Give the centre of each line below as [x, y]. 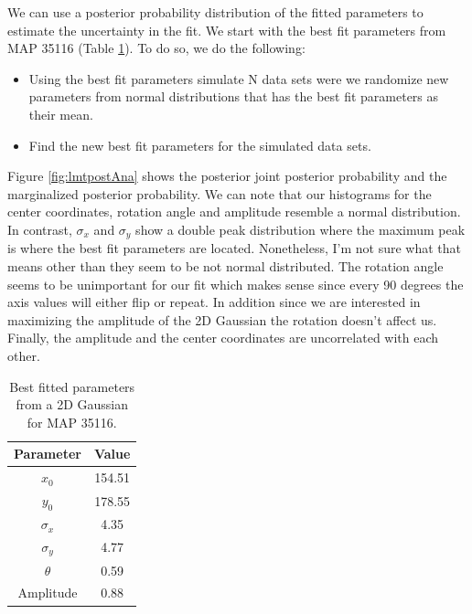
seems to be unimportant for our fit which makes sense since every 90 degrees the [236, 284]
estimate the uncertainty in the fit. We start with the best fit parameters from [227, 30]
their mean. [61, 114]
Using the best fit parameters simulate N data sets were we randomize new [239, 78]
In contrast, [40, 229]
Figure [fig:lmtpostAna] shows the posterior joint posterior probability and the [227, 176]
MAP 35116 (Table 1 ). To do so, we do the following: [156, 48]
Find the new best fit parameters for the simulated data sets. [200, 145]
